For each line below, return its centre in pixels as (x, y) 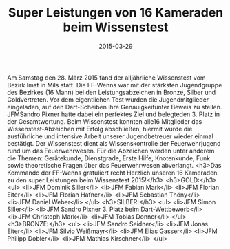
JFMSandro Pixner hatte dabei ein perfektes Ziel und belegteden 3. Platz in (114, 114)
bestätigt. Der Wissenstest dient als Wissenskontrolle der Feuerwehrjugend (114, 143)
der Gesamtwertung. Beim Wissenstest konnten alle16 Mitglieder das (105, 121)
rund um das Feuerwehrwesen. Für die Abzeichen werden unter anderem (111, 151)
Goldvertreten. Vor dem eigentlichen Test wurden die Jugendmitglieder (108, 99)
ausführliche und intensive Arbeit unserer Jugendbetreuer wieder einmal (110, 136)
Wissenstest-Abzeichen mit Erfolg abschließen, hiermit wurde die (100, 129)
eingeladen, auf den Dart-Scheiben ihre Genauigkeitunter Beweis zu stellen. (115, 107)
